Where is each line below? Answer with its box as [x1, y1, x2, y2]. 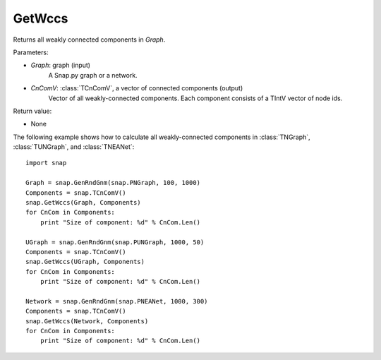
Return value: [13, 107, 52, 115]
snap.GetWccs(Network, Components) [25, 317, 149, 325]
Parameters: [13, 48, 49, 56]
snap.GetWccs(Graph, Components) [25, 198, 141, 207]
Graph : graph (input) [30, 61, 91, 70]
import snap [25, 159, 67, 167]
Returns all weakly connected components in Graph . [13, 35, 166, 44]
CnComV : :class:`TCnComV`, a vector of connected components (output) [30, 84, 243, 92]
